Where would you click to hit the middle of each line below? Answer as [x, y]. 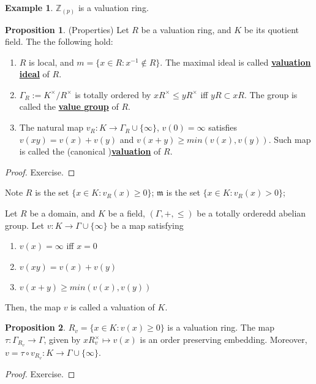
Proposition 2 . [35, 327]
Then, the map [33, 306]
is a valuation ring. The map [221, 327]
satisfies [223, 127]
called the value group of [69, 106]
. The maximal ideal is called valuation [235, 62]
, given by [62, 340]
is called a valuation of [113, 306]
